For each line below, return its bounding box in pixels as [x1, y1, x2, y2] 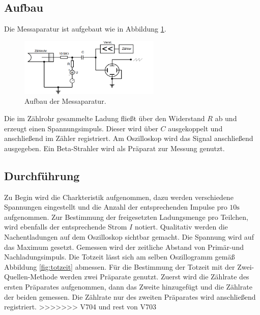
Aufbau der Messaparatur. [24, 96, 106, 106]
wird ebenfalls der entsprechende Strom [4, 221, 127, 232]
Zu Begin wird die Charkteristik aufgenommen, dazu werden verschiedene [4, 191, 234, 202]
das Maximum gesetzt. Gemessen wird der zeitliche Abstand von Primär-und [4, 241, 244, 252]
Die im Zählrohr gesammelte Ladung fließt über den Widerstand [4, 113, 205, 124]
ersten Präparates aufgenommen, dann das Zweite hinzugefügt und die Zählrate [4, 281, 252, 292]
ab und [215, 113, 237, 124]
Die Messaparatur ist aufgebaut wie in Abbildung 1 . [4, 23, 166, 34]
